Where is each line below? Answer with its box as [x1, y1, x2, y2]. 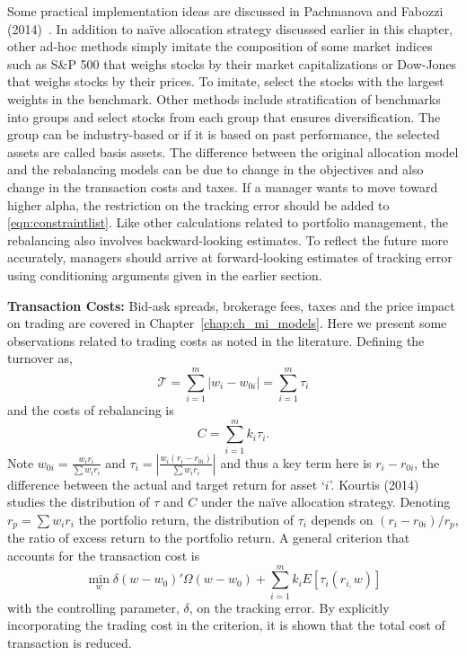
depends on [311, 509, 374, 528]
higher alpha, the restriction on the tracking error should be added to [7, 195, 390, 214]
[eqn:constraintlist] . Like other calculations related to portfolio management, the [7, 213, 448, 232]
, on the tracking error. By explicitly [189, 597, 390, 616]
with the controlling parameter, [7, 597, 180, 616]
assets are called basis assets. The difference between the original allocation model [7, 142, 459, 161]
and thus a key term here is [220, 453, 372, 472]
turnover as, [7, 349, 73, 367]
